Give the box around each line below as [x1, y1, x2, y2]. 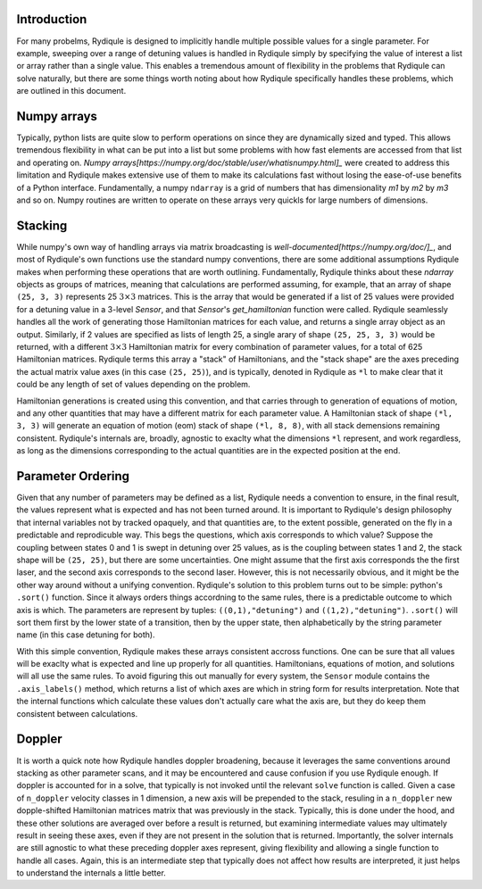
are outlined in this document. [16, 86, 127, 96]
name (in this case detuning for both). [16, 629, 155, 640]
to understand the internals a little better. [16, 868, 167, 878]
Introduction [16, 12, 87, 27]
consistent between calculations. [16, 708, 138, 719]
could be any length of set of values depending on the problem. [16, 379, 251, 390]
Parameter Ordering [16, 469, 129, 484]
